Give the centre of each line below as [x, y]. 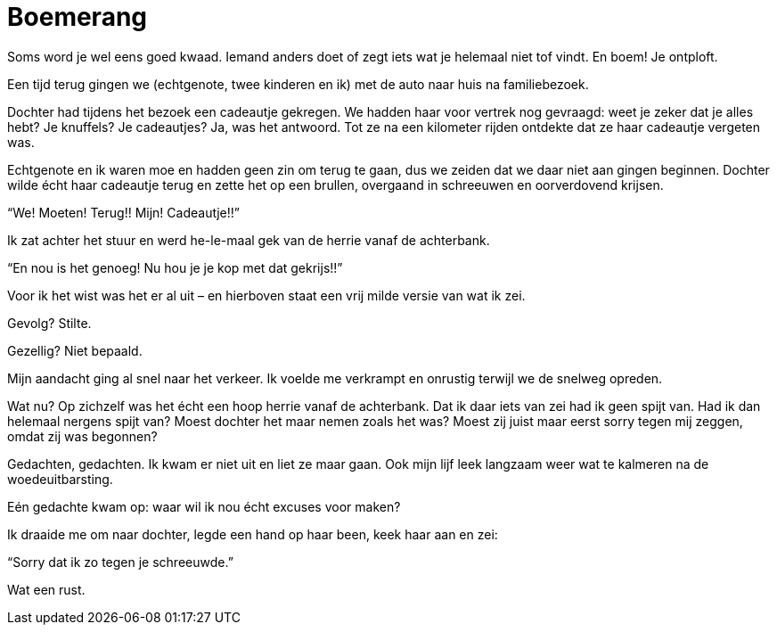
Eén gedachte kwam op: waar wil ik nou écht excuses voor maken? [204, 506]
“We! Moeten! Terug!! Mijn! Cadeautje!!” [123, 212]
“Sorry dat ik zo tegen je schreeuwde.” [120, 562]
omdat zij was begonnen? [82, 436]
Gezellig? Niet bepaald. [75, 350]
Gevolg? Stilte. [49, 323]
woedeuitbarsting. [60, 479]
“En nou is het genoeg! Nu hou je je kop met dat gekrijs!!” [175, 267]
